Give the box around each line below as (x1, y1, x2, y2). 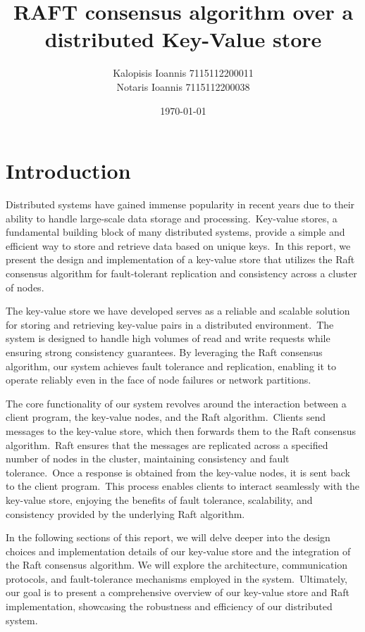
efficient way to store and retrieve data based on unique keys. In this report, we (6, 238, 351, 253)
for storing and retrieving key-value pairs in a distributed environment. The (6, 317, 334, 331)
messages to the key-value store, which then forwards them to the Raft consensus (6, 423, 357, 438)
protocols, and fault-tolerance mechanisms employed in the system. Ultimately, (6, 571, 348, 586)
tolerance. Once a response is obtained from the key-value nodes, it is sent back (6, 464, 350, 479)
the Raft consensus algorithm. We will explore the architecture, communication (6, 557, 348, 572)
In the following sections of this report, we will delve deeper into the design (6, 530, 330, 545)
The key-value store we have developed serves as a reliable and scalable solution (6, 303, 350, 318)
